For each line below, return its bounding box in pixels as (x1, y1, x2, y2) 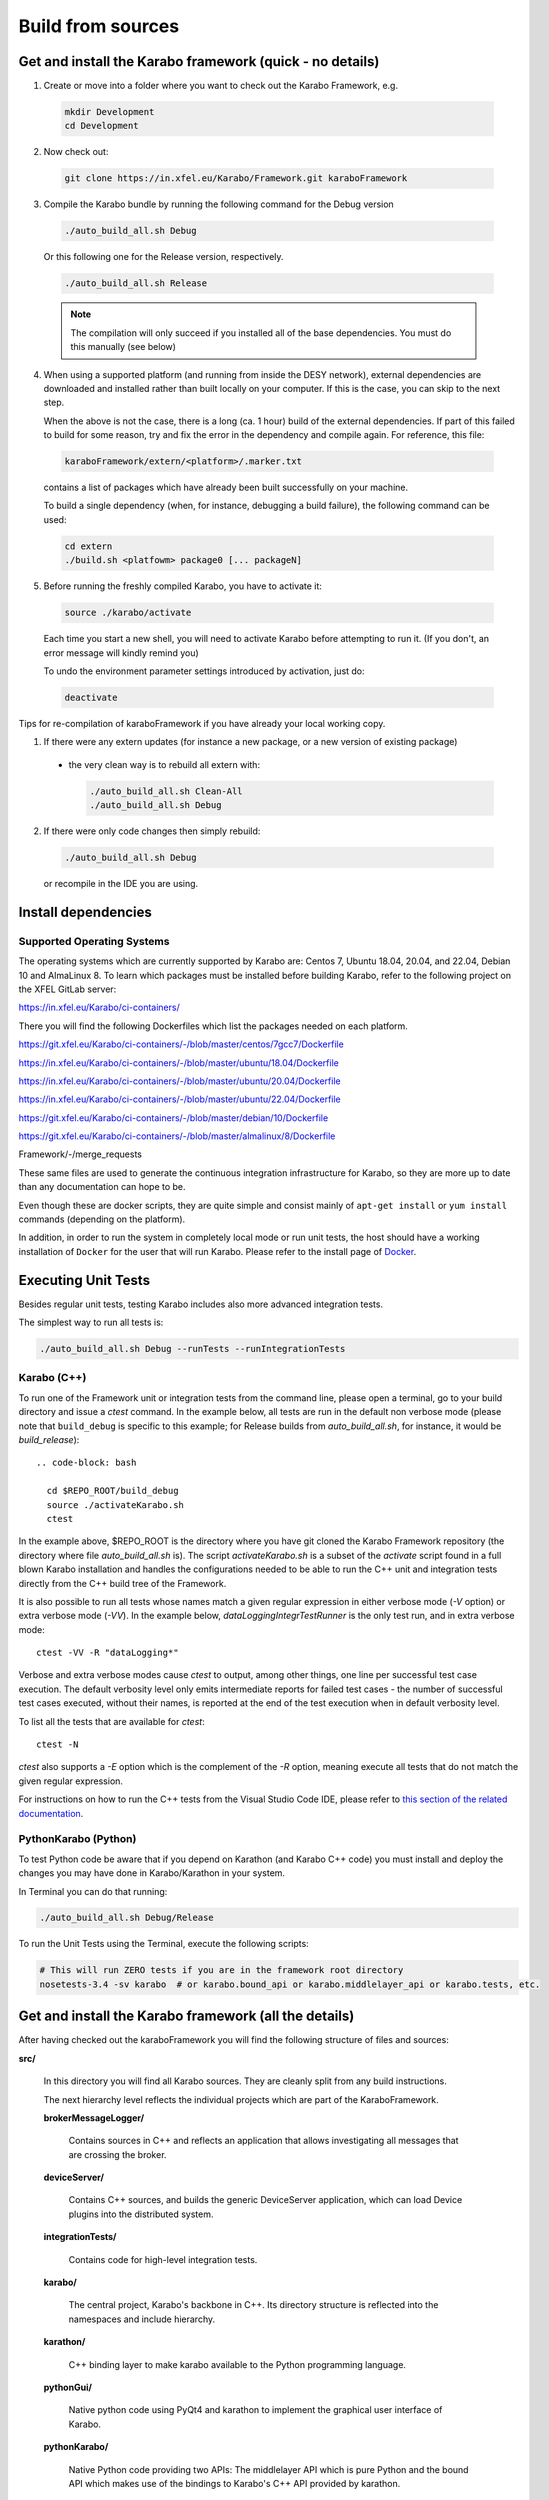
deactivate (64, 691, 118, 703)
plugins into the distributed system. (68, 2208, 214, 2220)
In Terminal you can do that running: (18, 1885, 168, 1897)
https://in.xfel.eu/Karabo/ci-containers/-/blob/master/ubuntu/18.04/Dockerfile (18, 1056, 339, 1069)
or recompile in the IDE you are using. (43, 878, 199, 889)
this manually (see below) (70, 341, 177, 353)
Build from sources (18, 15, 180, 37)
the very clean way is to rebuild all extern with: (68, 758, 260, 770)
